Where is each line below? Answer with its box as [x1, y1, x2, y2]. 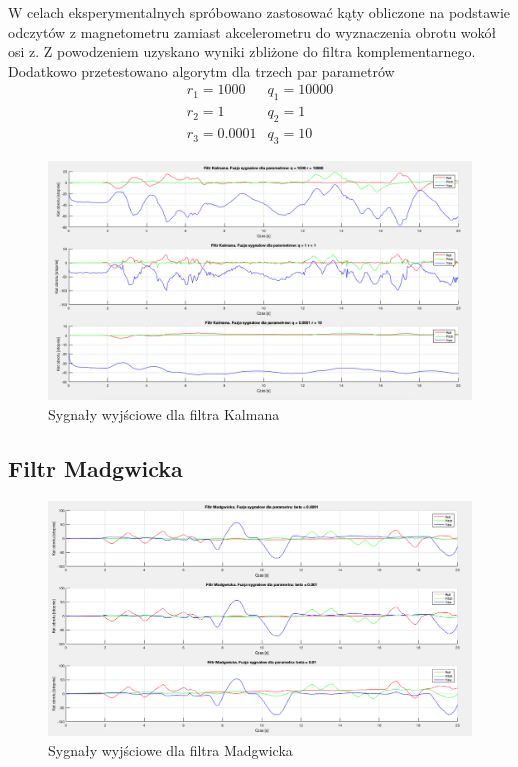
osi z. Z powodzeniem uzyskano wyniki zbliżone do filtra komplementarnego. [8, 41, 476, 62]
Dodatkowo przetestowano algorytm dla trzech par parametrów [8, 60, 395, 81]
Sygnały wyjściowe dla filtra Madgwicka [48, 739, 293, 760]
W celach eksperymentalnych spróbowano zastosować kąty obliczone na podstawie [8, 2, 511, 22]
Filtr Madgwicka [8, 452, 183, 483]
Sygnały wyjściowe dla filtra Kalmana [48, 403, 280, 424]
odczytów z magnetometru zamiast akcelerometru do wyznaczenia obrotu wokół [8, 21, 497, 42]
